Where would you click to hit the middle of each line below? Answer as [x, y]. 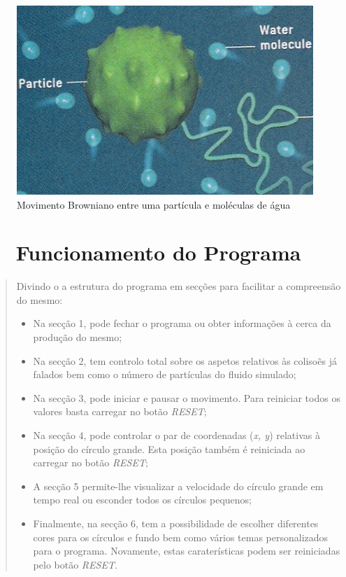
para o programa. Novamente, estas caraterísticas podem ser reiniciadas [187, 551]
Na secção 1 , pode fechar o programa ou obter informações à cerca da [182, 323]
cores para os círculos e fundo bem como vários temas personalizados [181, 537]
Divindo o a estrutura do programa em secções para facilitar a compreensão [179, 286]
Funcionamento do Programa [158, 252]
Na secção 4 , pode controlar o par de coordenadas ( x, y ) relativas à [176, 435]
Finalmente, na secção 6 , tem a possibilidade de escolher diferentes [176, 523]
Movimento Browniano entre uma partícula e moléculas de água [154, 204]
